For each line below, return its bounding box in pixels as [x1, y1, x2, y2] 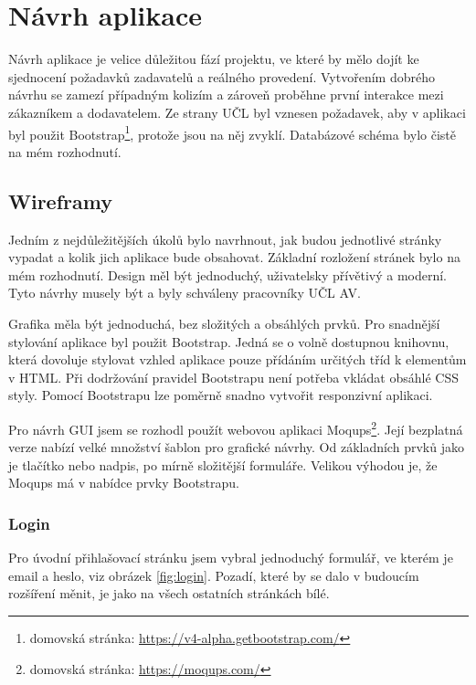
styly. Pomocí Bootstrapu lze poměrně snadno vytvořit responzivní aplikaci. [8, 385, 433, 405]
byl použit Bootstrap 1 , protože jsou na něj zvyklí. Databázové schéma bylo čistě [8, 121, 456, 143]
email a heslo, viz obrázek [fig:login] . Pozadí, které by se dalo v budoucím [8, 565, 419, 585]
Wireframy [8, 186, 112, 215]
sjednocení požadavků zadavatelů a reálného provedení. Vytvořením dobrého [8, 67, 435, 86]
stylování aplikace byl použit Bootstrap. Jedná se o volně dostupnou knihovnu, [8, 332, 450, 351]
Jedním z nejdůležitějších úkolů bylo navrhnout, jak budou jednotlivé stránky [8, 229, 442, 248]
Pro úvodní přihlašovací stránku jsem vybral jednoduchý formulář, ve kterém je [8, 548, 453, 567]
